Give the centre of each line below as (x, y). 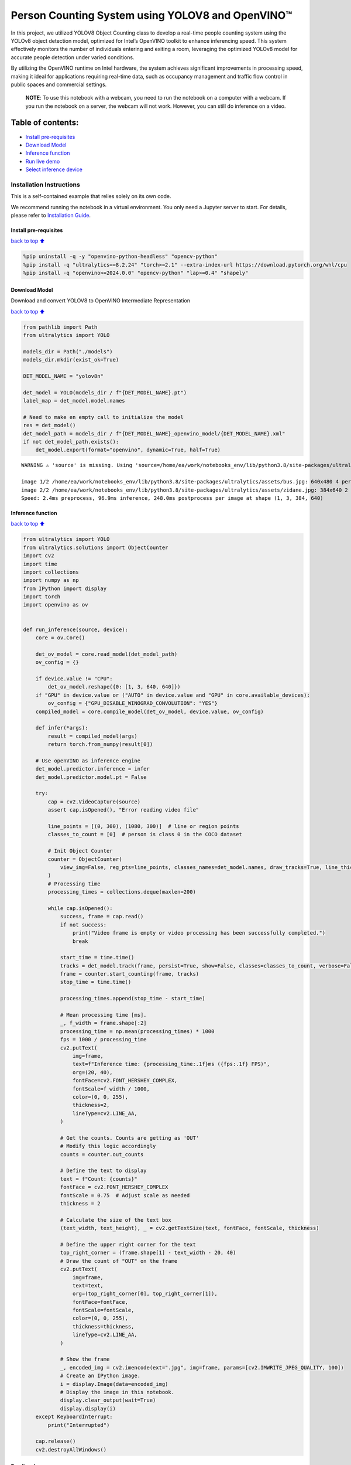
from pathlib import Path (60, 327)
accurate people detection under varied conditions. (73, 57)
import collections (51, 572)
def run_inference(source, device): (76, 629)
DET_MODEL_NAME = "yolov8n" (63, 376)
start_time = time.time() (97, 958)
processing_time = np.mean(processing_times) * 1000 (137, 1031)
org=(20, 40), (93, 1072)
